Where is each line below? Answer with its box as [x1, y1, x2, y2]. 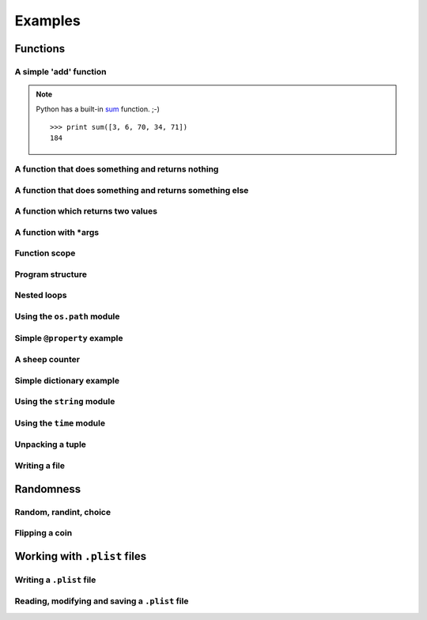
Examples [14, 12, 81, 29]
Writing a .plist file [14, 574, 96, 585]
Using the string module [14, 396, 115, 407]
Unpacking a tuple [14, 439, 87, 450]
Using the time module [14, 418, 106, 429]
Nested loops [14, 289, 67, 301]
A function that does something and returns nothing [14, 164, 219, 175]
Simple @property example [14, 332, 123, 343]
